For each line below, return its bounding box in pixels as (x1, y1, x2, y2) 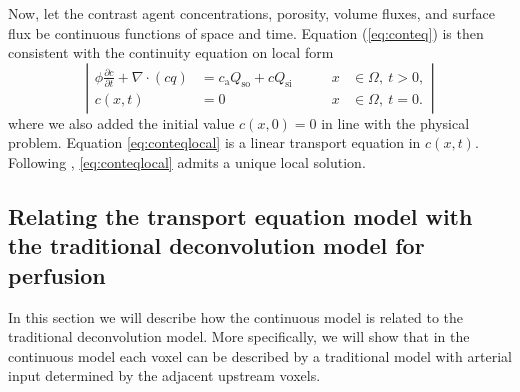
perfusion (8, 259, 106, 290)
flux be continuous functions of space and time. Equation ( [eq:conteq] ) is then (8, 22, 484, 43)
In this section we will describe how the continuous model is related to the (8, 306, 464, 327)
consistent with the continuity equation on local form (8, 42, 334, 63)
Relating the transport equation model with (8, 200, 473, 231)
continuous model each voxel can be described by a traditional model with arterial (8, 345, 512, 366)
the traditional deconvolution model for (8, 230, 425, 261)
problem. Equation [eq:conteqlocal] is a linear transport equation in (8, 132, 421, 153)
